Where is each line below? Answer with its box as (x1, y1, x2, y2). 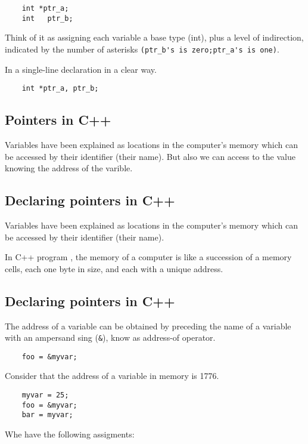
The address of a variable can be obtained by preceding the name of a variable (5, 319, 291, 332)
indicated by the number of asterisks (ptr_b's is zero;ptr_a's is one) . (5, 42, 279, 55)
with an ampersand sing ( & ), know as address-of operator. (5, 331, 216, 344)
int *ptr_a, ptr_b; (21, 84, 99, 93)
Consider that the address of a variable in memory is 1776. (5, 369, 219, 382)
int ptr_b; (21, 14, 73, 23)
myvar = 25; (21, 391, 69, 400)
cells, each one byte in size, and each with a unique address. (5, 262, 223, 275)
